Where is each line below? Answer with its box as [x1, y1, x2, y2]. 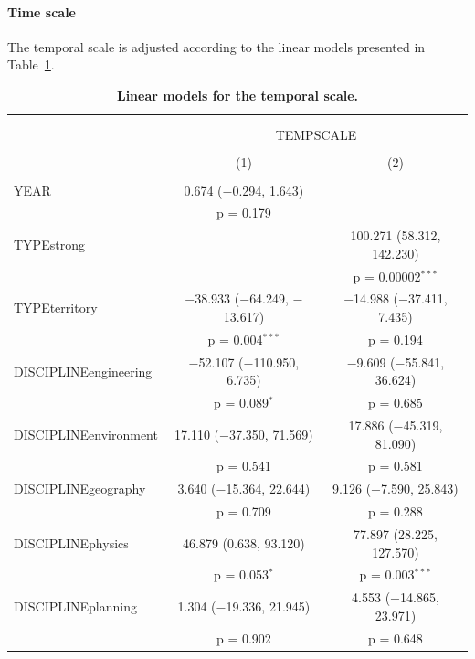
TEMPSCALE [275, 125, 357, 144]
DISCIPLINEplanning [14, 597, 137, 616]
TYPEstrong [14, 235, 85, 253]
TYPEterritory [14, 298, 98, 317]
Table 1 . [7, 55, 55, 74]
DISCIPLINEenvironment [14, 424, 158, 443]
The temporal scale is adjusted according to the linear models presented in [7, 37, 426, 56]
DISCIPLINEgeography [14, 479, 146, 498]
